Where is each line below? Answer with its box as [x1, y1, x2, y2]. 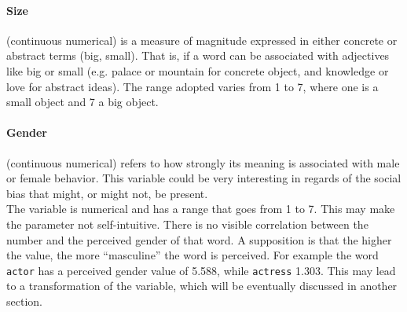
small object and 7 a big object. [6, 94, 159, 110]
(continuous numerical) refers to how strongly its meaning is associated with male [6, 154, 400, 171]
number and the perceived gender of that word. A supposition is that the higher [6, 231, 392, 248]
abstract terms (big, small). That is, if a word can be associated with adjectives [6, 47, 390, 64]
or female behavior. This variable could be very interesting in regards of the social [6, 170, 401, 186]
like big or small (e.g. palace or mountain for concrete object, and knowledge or [6, 62, 389, 79]
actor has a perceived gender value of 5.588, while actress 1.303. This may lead [6, 262, 396, 278]
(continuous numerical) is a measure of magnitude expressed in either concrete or [6, 31, 398, 48]
